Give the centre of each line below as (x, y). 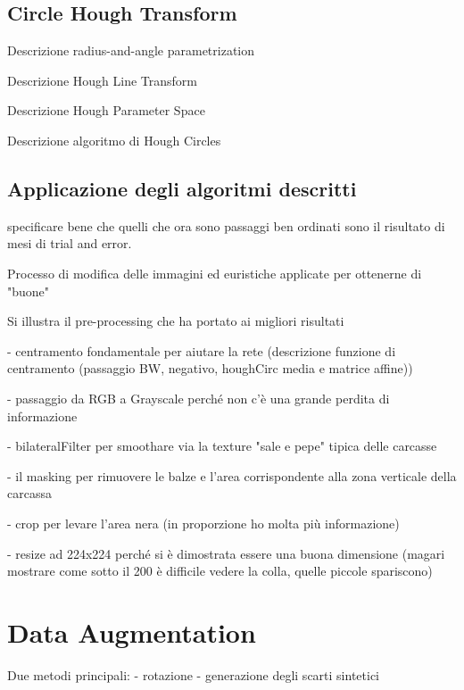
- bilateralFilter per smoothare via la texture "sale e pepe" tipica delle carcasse (222, 446)
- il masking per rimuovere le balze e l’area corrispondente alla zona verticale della (232, 475)
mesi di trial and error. (70, 243)
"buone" (29, 291)
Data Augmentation (132, 632)
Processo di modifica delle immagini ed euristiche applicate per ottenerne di (215, 273)
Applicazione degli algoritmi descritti (182, 188)
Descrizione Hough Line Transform (102, 80)
